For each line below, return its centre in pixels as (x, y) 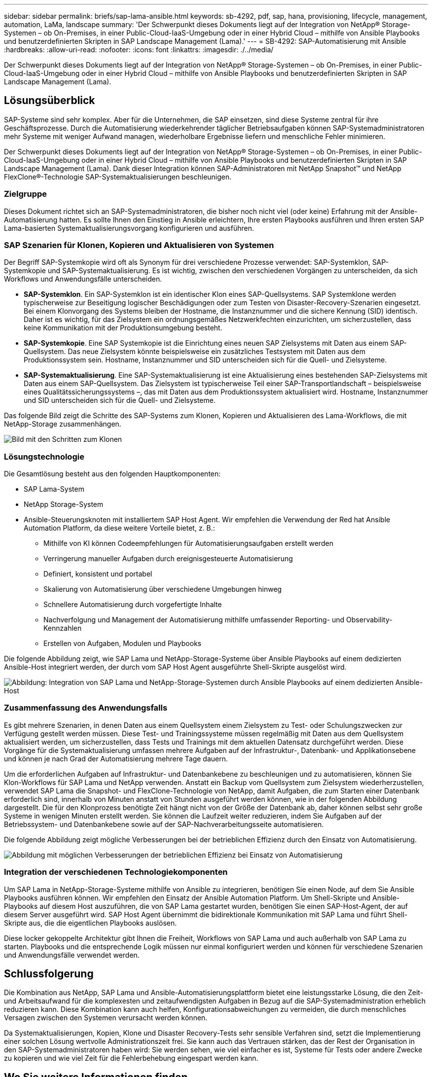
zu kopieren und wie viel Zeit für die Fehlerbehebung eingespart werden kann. (131, 1058)
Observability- (369, 620)
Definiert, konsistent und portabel (98, 574)
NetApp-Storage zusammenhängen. (63, 424)
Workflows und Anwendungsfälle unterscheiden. (83, 279)
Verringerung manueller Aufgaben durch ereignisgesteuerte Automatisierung (168, 559)
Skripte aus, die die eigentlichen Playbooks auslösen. (90, 923)
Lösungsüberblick (50, 101)
